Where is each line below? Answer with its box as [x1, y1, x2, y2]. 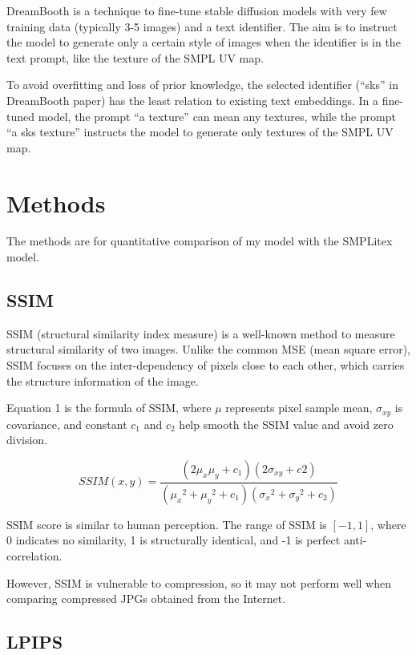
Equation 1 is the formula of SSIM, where [6, 399, 212, 416]
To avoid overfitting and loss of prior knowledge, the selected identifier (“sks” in [6, 76, 398, 93]
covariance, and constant [6, 415, 127, 432]
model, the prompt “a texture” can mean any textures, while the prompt [38, 107, 396, 124]
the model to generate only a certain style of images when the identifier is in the [6, 34, 401, 51]
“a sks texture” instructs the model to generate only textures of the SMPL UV [6, 123, 394, 140]
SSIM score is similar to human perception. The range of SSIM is [6, 516, 327, 532]
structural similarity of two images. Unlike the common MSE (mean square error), [6, 341, 410, 358]
